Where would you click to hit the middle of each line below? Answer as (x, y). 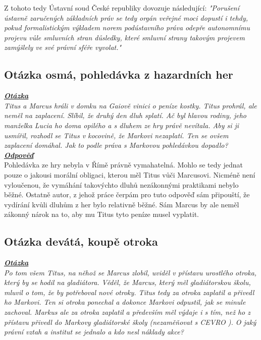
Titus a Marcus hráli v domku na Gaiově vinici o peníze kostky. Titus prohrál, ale (130, 105)
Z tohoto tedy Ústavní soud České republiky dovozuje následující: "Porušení (122, 8)
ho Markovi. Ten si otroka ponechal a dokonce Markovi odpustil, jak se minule (125, 302)
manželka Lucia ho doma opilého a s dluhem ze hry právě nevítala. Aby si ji (122, 125)
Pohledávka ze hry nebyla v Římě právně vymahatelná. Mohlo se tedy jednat (124, 165)
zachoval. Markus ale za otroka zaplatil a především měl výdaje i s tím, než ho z (127, 312)
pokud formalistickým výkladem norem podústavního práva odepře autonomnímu (127, 27)
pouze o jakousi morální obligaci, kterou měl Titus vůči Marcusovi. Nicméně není (130, 174)
